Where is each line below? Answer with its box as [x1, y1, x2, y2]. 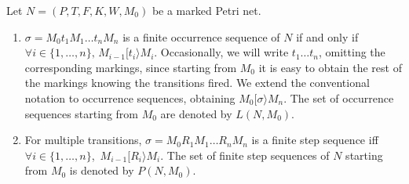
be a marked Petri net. [152, 2, 261, 18]
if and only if [296, 28, 359, 45]
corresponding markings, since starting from [24, 59, 237, 75]
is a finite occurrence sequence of [122, 28, 280, 45]
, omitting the [319, 44, 385, 60]
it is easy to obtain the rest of [258, 59, 402, 75]
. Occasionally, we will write [154, 44, 289, 60]
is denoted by [69, 162, 134, 179]
